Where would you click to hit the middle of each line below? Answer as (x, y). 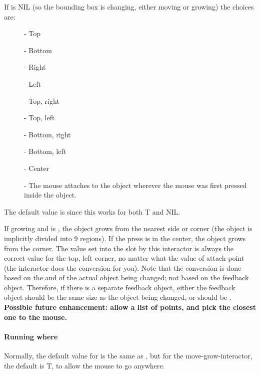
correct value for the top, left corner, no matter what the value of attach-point (124, 258)
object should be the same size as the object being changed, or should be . (118, 297)
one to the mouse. (35, 317)
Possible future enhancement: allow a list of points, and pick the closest (130, 307)
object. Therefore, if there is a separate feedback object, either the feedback (120, 287)
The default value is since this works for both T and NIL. (92, 211)
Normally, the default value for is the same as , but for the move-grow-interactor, (128, 356)
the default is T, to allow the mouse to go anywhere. (84, 365)
